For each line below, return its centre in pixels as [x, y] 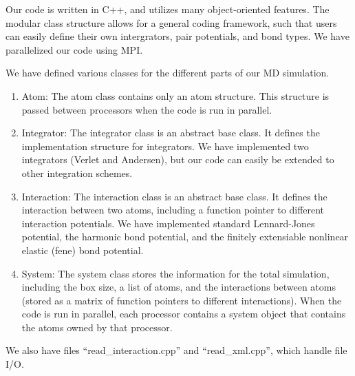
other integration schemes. [77, 173]
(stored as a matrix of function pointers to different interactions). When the [182, 300]
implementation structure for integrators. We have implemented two [165, 146]
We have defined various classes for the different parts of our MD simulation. [168, 73]
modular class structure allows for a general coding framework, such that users [171, 22]
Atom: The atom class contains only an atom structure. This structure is [175, 95]
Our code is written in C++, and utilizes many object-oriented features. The [168, 9]
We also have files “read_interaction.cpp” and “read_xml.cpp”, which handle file [176, 350]
